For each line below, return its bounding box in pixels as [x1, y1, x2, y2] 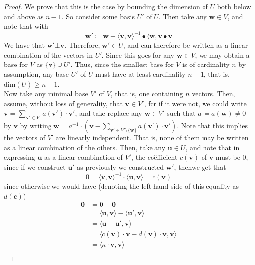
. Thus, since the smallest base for [70, 59, 174, 69]
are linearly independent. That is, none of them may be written [55, 132, 249, 143]
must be [215, 152, 240, 162]
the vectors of [4, 132, 45, 143]
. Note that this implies [177, 120, 248, 131]
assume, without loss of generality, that [4, 98, 123, 108]
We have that [4, 40, 45, 50]
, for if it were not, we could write [144, 98, 247, 108]
